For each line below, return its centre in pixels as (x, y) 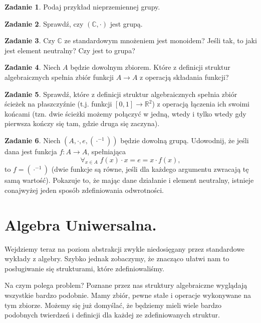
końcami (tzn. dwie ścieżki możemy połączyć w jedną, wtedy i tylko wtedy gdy (125, 113)
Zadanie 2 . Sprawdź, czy (44, 23)
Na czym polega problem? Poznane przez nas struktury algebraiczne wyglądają (126, 285)
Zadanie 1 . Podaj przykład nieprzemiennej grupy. (82, 7)
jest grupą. (126, 23)
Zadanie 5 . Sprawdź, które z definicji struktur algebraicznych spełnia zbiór (121, 94)
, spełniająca (106, 151)
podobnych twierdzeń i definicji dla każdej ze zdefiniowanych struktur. (112, 315)
